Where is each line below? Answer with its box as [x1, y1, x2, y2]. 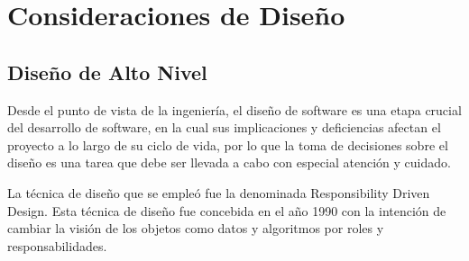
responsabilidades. [7, 236, 107, 255]
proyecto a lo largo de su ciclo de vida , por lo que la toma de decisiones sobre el [7, 135, 448, 154]
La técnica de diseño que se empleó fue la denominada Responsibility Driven [7, 183, 430, 202]
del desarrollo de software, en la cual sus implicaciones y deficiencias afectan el [7, 118, 441, 137]
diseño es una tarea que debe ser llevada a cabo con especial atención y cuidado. [7, 153, 451, 172]
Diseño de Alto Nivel [7, 58, 207, 85]
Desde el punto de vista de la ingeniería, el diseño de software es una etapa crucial [7, 100, 462, 119]
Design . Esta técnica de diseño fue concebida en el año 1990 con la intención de [7, 201, 446, 220]
